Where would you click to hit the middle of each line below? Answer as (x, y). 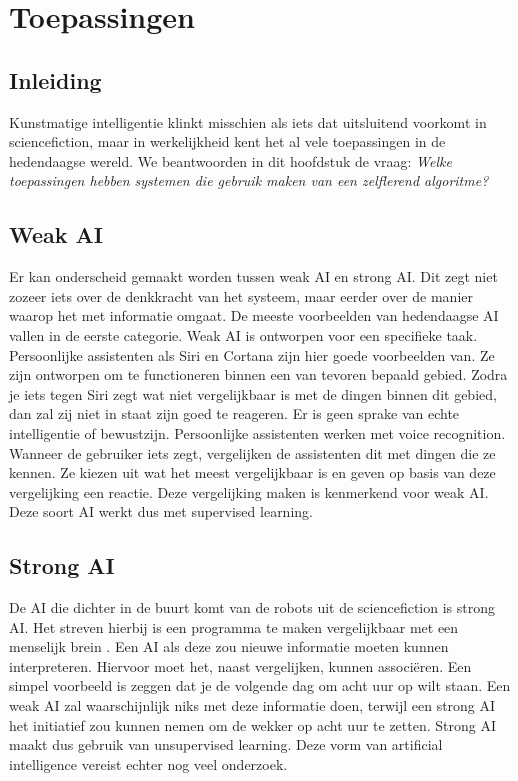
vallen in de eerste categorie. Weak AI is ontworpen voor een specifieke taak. (243, 334)
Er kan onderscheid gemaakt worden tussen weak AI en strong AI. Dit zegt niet (253, 276)
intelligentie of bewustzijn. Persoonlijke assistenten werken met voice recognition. (257, 432)
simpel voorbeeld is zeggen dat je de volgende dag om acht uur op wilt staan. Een (260, 685)
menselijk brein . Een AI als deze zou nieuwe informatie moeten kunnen (229, 646)
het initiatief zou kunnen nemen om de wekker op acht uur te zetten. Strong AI (252, 724)
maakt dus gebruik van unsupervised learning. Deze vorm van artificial (226, 744)
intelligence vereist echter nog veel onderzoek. (148, 763)
